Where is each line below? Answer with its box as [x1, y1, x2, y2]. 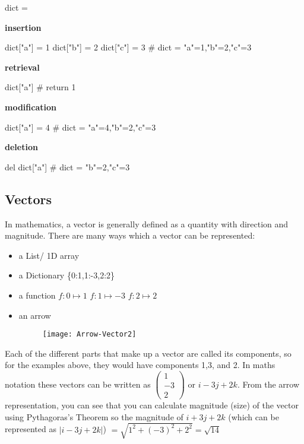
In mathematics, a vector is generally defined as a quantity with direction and [5, 217, 289, 230]
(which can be [228, 410, 279, 423]
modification [5, 100, 56, 113]
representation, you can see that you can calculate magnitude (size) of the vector [5, 399, 299, 411]
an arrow [18, 309, 51, 321]
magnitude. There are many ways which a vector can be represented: [5, 229, 255, 242]
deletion [5, 141, 38, 153]
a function [18, 288, 56, 301]
